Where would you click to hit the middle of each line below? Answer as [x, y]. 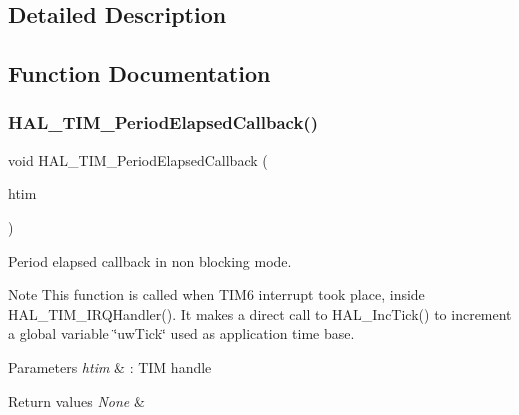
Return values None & [76, 400]
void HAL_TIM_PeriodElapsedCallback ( [138, 159]
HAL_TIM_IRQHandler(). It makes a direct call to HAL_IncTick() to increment [260, 313]
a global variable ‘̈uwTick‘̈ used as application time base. [181, 333]
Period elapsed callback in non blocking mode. [150, 260]
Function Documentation [139, 73]
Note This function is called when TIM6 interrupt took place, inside [216, 294]
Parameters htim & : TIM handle [110, 366]
